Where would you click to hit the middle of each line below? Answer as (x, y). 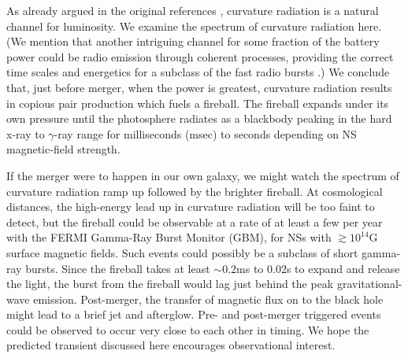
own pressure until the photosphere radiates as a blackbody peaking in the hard (199, 118)
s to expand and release (343, 268)
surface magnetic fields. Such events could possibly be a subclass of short (182, 252)
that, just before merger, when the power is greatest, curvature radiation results (199, 87)
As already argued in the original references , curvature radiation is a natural (193, 10)
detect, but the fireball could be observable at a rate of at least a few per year (195, 221)
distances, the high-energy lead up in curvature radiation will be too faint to (191, 207)
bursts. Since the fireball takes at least (118, 268)
